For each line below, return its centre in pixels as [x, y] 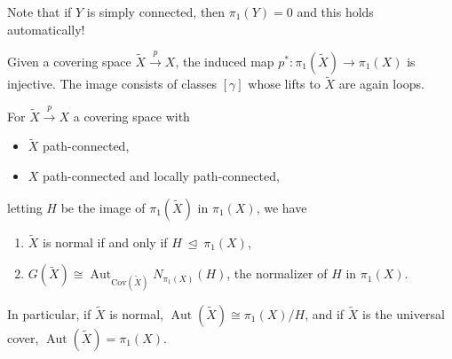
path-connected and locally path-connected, [161, 176]
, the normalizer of [277, 273]
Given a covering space [69, 61]
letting [25, 207]
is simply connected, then [156, 12]
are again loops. [381, 84]
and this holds [335, 12]
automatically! [46, 29]
